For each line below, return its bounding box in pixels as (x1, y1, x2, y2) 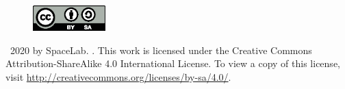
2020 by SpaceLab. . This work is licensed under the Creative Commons (10, 42, 312, 57)
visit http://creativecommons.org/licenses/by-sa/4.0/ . (5, 70, 231, 84)
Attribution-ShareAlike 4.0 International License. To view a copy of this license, (5, 56, 340, 71)
